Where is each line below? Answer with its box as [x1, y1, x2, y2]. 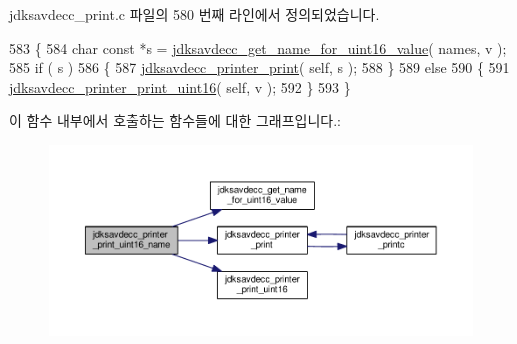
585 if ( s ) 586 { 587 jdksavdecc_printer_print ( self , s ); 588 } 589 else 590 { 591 [9, 57, 510, 78]
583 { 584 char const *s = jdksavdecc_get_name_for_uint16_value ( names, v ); [9, 37, 507, 58]
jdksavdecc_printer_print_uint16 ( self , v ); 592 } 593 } [9, 76, 351, 97]
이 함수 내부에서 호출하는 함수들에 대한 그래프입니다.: [9, 110, 341, 131]
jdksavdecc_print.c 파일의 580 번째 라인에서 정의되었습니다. [9, 4, 380, 24]
